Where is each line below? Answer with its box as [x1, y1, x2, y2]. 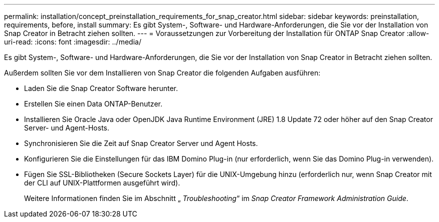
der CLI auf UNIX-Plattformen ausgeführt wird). [24, 178, 180, 187]
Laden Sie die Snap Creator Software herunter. [24, 84, 178, 92]
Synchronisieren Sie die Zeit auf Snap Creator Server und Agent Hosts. [24, 139, 258, 147]
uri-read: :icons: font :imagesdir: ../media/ [4, 37, 141, 46]
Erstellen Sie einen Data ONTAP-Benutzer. [24, 99, 162, 108]
